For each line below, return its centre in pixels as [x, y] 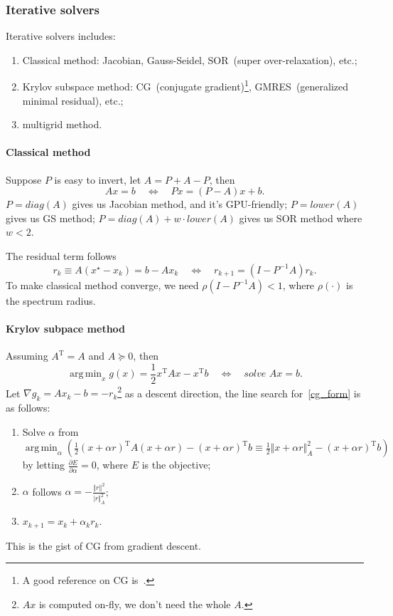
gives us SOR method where [301, 218]
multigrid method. [62, 124]
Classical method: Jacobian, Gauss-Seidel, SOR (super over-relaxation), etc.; [190, 59]
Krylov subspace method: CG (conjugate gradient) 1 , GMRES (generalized [185, 85]
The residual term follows [61, 256]
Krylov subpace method [66, 328]
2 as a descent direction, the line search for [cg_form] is [239, 392]
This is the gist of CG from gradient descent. [104, 545]
